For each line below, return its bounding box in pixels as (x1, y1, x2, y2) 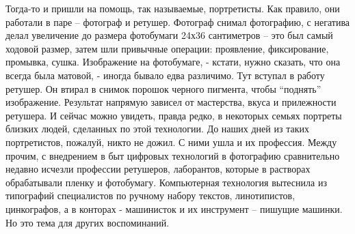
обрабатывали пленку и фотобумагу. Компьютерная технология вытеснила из (5, 175, 327, 189)
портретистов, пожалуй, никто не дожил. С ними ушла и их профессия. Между (5, 134, 337, 149)
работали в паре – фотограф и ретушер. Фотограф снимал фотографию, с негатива (5, 14, 350, 29)
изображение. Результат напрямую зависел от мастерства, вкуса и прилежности (5, 95, 337, 109)
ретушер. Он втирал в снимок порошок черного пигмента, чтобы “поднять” (5, 81, 321, 96)
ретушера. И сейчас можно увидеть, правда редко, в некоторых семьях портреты (5, 108, 342, 122)
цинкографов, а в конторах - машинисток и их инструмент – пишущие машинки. (5, 201, 343, 216)
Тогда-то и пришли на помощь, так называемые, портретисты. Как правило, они (5, 1, 340, 15)
